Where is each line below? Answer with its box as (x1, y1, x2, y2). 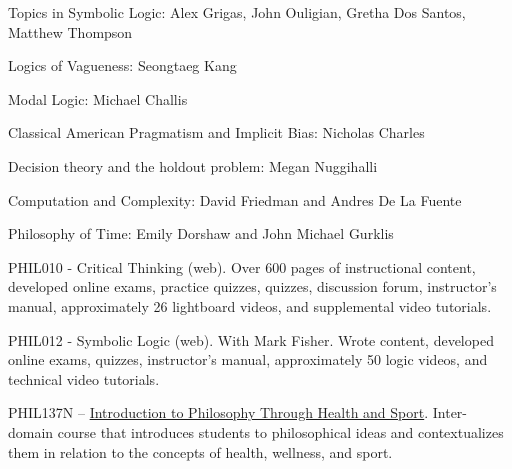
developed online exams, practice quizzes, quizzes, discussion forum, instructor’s (8, 276, 497, 297)
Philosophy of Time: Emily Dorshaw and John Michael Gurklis (8, 223, 394, 244)
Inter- (432, 402, 468, 423)
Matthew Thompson (8, 21, 133, 42)
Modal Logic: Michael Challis (8, 88, 188, 109)
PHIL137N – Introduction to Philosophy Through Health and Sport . (8, 402, 429, 423)
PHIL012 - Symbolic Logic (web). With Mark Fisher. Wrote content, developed (8, 329, 494, 350)
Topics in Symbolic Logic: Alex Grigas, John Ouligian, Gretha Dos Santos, (8, 2, 466, 22)
